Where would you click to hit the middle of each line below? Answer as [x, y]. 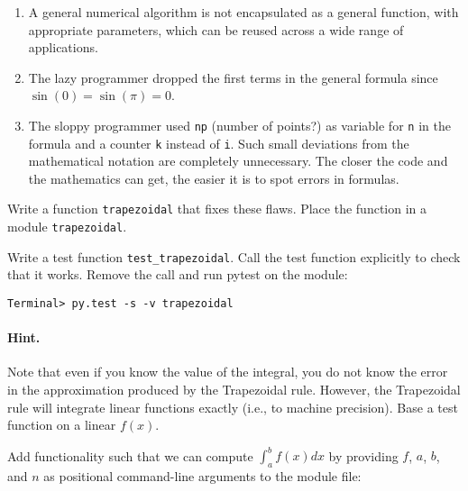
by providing [363, 455]
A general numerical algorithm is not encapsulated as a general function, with [243, 12]
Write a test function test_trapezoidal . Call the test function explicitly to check [234, 256]
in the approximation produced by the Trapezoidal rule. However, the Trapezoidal [234, 390]
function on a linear [62, 425]
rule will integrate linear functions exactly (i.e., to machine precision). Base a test [233, 407]
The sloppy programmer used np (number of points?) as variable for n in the [239, 125]
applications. [63, 47]
